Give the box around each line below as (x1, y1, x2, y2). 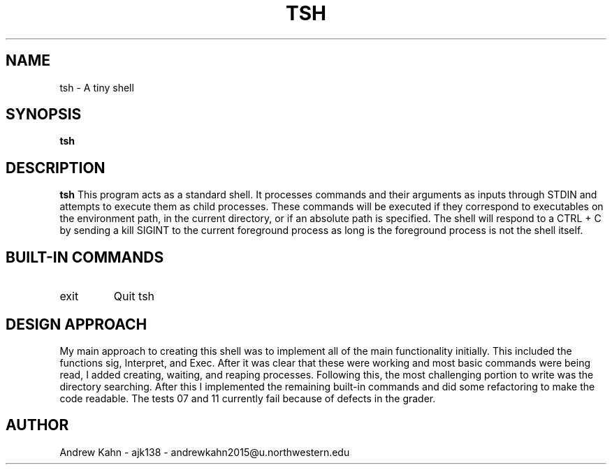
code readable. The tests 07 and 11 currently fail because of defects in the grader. (59, 392, 436, 404)
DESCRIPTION (6, 159, 105, 177)
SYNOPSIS (6, 105, 82, 124)
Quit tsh (113, 289, 155, 304)
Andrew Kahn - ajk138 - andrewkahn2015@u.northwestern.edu (59, 446, 350, 458)
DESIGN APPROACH (6, 315, 147, 333)
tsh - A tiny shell (59, 81, 134, 94)
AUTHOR (6, 416, 69, 434)
